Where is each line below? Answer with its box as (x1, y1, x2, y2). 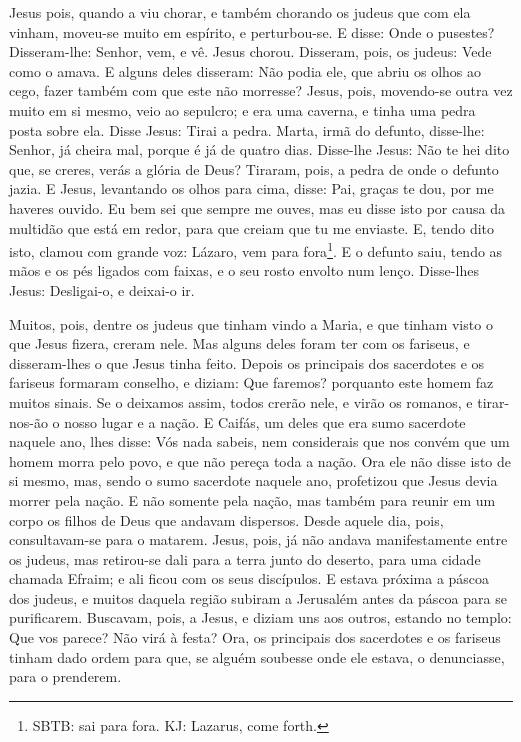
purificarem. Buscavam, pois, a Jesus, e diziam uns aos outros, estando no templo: (9, 607, 512, 628)
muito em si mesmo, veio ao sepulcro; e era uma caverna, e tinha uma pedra (9, 99, 476, 120)
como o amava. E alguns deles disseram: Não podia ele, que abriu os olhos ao (9, 60, 482, 81)
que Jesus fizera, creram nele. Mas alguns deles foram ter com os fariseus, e (9, 333, 470, 354)
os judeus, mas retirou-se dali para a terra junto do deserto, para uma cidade (9, 548, 481, 569)
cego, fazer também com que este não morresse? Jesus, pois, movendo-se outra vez (9, 80, 513, 101)
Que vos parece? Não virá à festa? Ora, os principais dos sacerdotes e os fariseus (9, 627, 501, 648)
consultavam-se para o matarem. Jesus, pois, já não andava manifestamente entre (9, 529, 508, 550)
